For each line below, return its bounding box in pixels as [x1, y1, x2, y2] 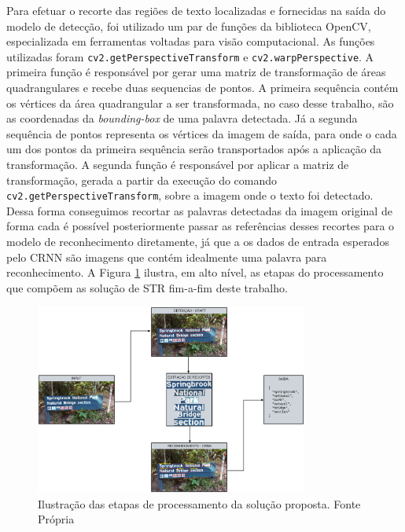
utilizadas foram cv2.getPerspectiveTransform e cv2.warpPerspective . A [6, 48, 374, 64]
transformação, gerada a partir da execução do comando [6, 171, 278, 188]
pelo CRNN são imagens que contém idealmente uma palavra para [6, 248, 327, 265]
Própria [38, 511, 75, 527]
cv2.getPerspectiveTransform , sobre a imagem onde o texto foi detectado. [6, 187, 374, 204]
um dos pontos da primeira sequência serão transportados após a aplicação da [6, 141, 382, 157]
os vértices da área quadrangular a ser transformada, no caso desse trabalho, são [6, 94, 394, 111]
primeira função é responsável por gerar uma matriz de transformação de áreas [6, 64, 386, 80]
